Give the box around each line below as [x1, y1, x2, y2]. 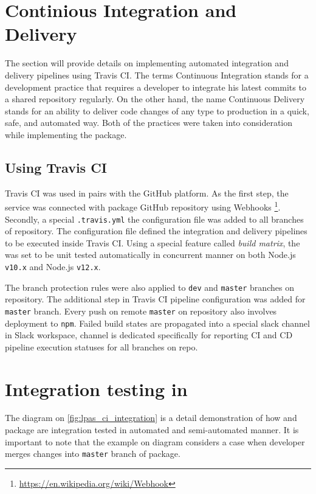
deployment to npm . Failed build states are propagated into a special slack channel [5, 316, 310, 329]
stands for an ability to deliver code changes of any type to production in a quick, [5, 104, 309, 117]
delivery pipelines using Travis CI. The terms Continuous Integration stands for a [5, 68, 309, 81]
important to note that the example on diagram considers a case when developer [5, 435, 305, 448]
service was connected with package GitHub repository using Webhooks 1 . [5, 199, 281, 213]
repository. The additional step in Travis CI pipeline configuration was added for [5, 293, 306, 305]
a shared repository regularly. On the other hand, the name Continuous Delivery [5, 92, 305, 105]
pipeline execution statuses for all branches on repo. [5, 340, 198, 353]
